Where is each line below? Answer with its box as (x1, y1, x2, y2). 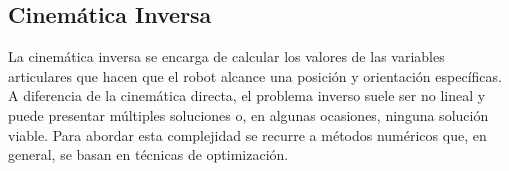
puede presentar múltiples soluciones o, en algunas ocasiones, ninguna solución (8, 104, 489, 125)
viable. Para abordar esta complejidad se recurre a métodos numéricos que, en (8, 124, 487, 145)
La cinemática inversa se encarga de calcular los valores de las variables (8, 46, 445, 67)
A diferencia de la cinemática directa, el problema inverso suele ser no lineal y (8, 85, 486, 106)
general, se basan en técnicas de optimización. (8, 144, 289, 165)
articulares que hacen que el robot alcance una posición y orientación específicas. (8, 65, 502, 86)
